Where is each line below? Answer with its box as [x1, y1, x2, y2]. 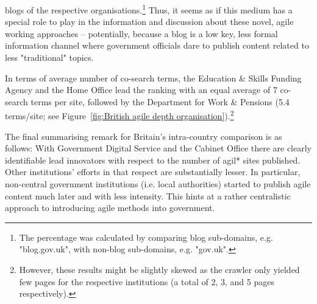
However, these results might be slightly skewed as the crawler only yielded [19, 263, 300, 275]
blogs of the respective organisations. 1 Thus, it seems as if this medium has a [5, 2, 293, 16]
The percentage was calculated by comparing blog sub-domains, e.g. [19, 230, 273, 243]
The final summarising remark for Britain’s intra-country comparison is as [5, 130, 282, 142]
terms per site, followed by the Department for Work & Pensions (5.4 [30, 95, 290, 108]
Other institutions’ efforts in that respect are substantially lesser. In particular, [5, 165, 301, 178]
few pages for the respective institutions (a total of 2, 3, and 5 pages [19, 275, 274, 288]
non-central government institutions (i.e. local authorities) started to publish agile [5, 178, 311, 190]
